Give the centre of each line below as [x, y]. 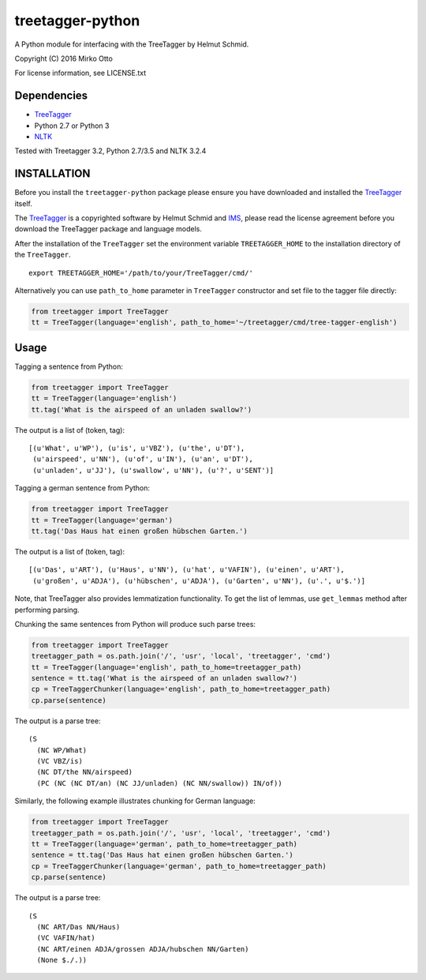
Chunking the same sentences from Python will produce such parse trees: [135, 624]
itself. [24, 203]
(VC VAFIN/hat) [66, 938]
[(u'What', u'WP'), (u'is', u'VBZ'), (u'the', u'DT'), [137, 449]
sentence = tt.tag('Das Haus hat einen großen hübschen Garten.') [162, 855]
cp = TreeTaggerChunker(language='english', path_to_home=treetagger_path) [181, 689]
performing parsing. [47, 610]
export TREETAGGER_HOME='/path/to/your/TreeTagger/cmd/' [141, 273]
